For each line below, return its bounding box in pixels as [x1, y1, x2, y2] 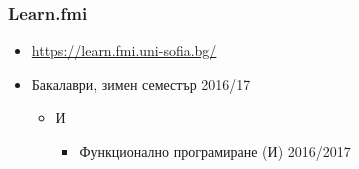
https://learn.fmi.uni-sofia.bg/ [31, 40, 217, 61]
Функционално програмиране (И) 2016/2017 [79, 141, 351, 161]
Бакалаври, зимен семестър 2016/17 [31, 73, 251, 94]
